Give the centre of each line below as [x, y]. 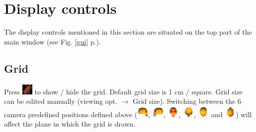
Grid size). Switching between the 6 [187, 101]
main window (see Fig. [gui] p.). [52, 41]
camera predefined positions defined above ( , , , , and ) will [128, 114]
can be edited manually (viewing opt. [61, 101]
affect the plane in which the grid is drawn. [70, 124]
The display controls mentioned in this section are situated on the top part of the [128, 32]
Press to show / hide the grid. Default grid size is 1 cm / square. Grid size [124, 91]
